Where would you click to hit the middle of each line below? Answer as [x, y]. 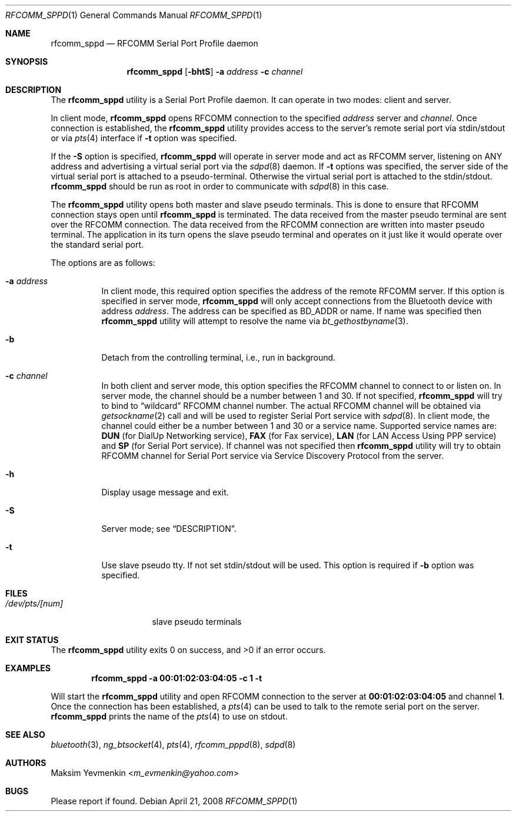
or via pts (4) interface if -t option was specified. [144, 138]
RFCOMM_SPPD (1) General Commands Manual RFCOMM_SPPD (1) [134, 15]
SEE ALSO [25, 735]
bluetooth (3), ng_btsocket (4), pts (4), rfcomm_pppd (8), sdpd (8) [173, 745]
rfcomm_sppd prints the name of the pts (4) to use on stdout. [169, 716]
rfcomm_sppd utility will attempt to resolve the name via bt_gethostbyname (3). [255, 321]
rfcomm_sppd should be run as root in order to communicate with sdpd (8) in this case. [220, 186]
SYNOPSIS [27, 61]
